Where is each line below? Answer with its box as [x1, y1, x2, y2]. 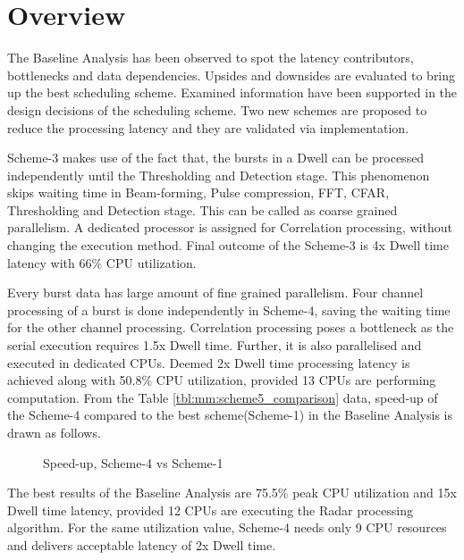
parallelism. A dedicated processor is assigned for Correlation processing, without [7, 218, 452, 237]
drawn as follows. [7, 423, 101, 441]
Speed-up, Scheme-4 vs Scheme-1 [43, 453, 224, 472]
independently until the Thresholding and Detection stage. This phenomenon [7, 165, 430, 184]
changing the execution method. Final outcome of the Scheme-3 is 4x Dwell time [7, 236, 449, 255]
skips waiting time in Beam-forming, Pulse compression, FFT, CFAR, [7, 183, 390, 202]
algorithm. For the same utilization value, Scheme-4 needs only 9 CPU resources [7, 518, 447, 537]
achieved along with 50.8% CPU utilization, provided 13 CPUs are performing [7, 371, 436, 389]
